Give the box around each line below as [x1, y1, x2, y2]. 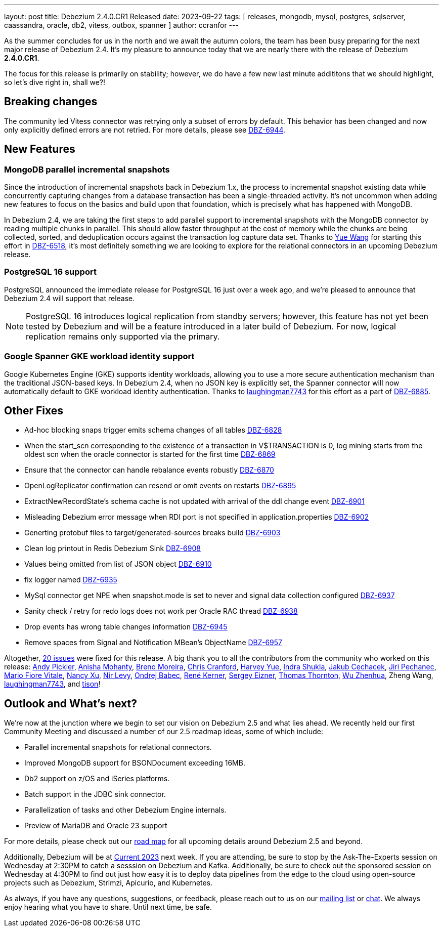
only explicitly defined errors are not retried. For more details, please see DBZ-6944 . [4, 125, 286, 134]
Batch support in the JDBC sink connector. [24, 790, 166, 799]
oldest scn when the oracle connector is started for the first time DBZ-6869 [24, 450, 276, 459]
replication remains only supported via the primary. [26, 331, 220, 342]
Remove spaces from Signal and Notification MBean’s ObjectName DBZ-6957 [24, 638, 283, 647]
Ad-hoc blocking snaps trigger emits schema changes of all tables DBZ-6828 [24, 426, 282, 435]
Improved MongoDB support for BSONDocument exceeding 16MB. [24, 758, 245, 768]
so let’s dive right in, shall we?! [4, 78, 106, 87]
